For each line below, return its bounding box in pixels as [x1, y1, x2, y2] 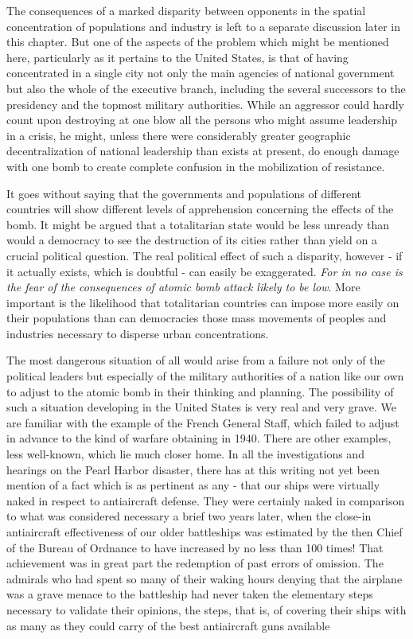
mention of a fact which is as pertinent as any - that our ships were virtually [6, 477, 380, 493]
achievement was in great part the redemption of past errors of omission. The [6, 555, 384, 571]
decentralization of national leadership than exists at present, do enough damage [6, 142, 399, 159]
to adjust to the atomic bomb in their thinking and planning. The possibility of [6, 383, 394, 399]
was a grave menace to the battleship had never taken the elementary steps [6, 586, 373, 602]
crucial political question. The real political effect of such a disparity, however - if [6, 247, 403, 263]
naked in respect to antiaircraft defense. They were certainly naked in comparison [6, 492, 405, 508]
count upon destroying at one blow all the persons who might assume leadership [6, 111, 397, 128]
